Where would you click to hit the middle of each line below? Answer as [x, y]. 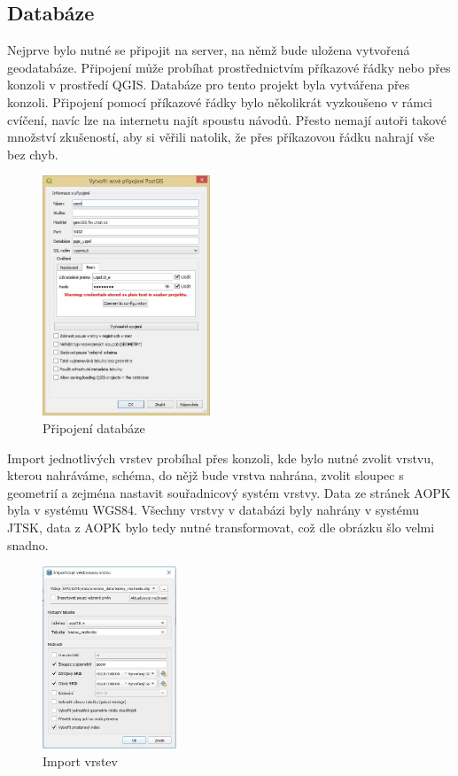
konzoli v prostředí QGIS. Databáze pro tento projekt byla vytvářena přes [209, 85]
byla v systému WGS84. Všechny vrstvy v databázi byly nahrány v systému [213, 510]
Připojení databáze [94, 427]
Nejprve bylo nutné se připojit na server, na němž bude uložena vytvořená [209, 50]
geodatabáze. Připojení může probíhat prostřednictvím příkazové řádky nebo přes [229, 67]
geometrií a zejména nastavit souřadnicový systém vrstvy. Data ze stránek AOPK [229, 492]
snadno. [28, 544]
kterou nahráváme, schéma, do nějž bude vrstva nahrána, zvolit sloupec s [206, 475]
